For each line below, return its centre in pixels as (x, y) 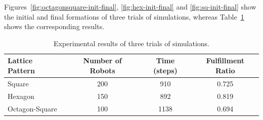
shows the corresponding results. (54, 26)
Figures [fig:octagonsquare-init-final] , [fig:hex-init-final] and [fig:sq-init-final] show (130, 7)
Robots (102, 70)
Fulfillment (225, 61)
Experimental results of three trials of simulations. (131, 43)
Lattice (20, 61)
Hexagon (21, 96)
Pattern (21, 70)
